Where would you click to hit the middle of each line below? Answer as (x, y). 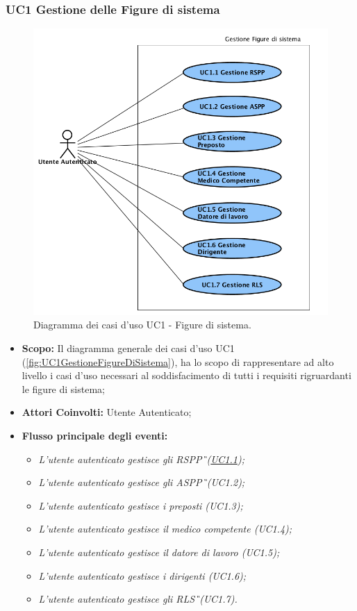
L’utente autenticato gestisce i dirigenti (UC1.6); (142, 575)
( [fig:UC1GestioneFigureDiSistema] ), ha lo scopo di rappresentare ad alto (178, 361)
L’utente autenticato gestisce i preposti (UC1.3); (141, 505)
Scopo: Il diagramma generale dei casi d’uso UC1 (128, 348)
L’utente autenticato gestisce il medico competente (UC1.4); (165, 529)
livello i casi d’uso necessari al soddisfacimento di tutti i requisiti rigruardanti (186, 375)
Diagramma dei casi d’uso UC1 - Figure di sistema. (142, 325)
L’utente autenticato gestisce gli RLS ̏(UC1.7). (138, 599)
